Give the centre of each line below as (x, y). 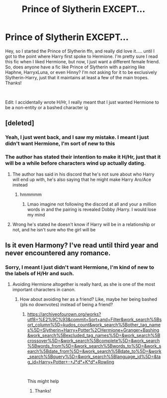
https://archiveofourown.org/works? (64, 314)
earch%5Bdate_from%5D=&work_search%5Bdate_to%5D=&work (94, 351)
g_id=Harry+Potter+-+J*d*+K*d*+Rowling (71, 362)
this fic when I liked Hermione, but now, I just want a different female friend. (83, 61)
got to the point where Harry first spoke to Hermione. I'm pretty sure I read (82, 56)
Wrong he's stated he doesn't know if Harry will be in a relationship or (84, 224)
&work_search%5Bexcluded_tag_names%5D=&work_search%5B (94, 336)
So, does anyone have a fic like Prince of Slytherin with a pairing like (75, 67)
